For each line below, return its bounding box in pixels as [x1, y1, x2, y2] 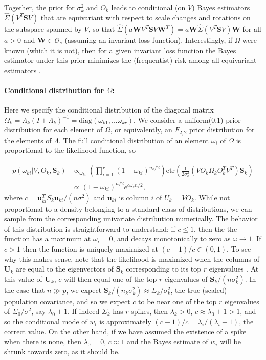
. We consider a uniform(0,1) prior [133, 114, 241, 125]
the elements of [4, 134, 52, 145]
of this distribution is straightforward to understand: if [4, 223, 175, 234]
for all [242, 24, 261, 34]
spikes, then [131, 306, 168, 317]
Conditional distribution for [4, 85, 104, 95]
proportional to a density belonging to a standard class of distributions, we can [4, 203, 252, 214]
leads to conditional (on [111, 2, 186, 12]
